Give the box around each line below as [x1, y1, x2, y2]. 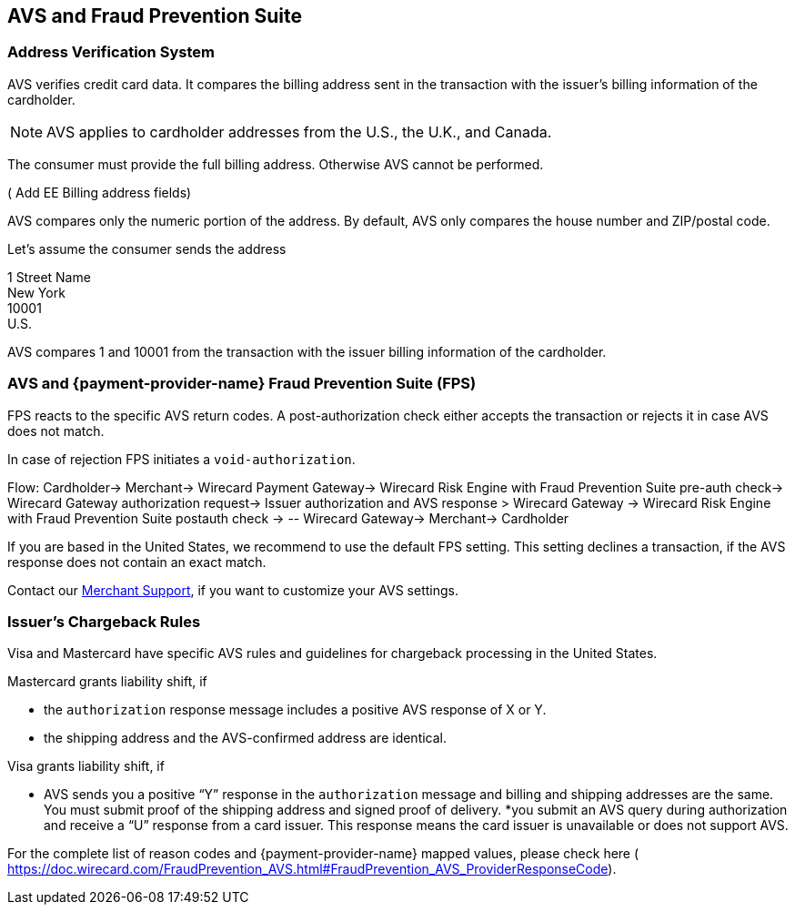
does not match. [7, 422, 105, 439]
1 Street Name [7, 269, 91, 285]
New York [7, 284, 65, 300]
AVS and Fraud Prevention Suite [7, 5, 302, 27]
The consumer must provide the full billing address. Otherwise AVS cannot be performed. [7, 156, 544, 172]
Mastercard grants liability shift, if [7, 674, 207, 690]
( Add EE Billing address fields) [7, 184, 192, 200]
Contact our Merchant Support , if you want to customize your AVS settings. [7, 582, 458, 598]
